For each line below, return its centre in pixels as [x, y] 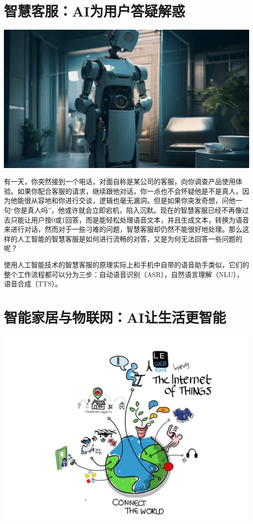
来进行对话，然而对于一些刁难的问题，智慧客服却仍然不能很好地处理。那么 [123, 229]
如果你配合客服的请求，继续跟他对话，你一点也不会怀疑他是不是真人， [130, 191]
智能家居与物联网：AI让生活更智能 [115, 317]
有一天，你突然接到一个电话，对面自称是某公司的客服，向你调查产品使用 [120, 181]
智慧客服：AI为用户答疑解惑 [95, 11]
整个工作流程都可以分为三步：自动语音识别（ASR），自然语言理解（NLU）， [124, 274]
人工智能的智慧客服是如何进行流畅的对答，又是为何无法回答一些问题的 [130, 238]
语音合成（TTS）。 [33, 284]
